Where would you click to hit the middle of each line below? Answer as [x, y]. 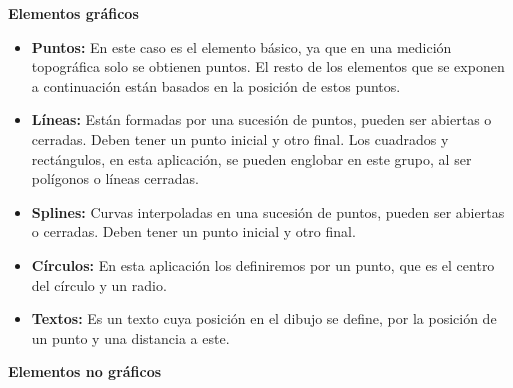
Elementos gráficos [73, 13]
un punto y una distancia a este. [130, 337]
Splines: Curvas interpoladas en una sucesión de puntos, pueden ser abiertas [268, 211]
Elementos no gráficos [85, 371]
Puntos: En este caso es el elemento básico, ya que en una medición [241, 46]
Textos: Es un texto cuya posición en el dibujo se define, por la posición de [264, 318]
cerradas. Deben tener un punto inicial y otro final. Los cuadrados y [240, 138]
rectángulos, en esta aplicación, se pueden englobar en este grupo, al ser [251, 158]
